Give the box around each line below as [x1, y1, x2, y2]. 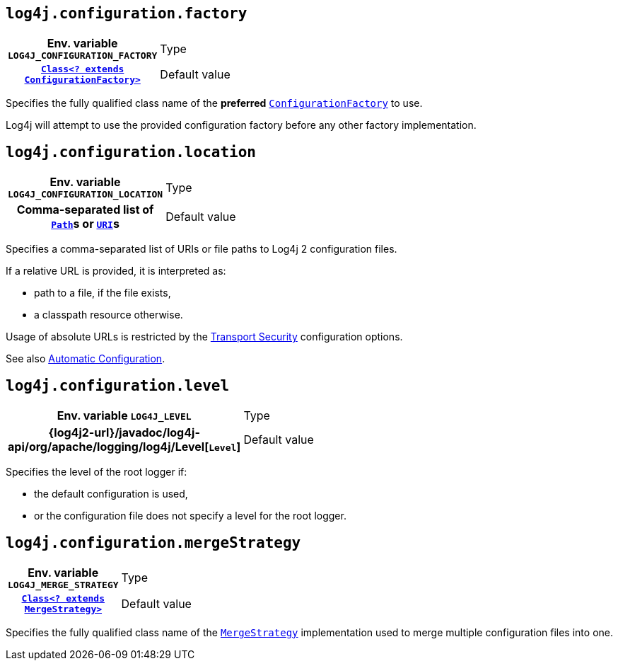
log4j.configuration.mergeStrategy [6, 534, 301, 551]
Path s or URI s [51, 217, 119, 231]
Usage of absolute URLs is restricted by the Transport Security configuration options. [6, 331, 403, 343]
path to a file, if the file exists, [34, 287, 171, 299]
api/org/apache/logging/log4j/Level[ [8, 440, 209, 454]
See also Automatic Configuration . [6, 352, 165, 365]
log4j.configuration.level [6, 377, 230, 394]
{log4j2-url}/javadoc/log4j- [48, 425, 200, 440]
